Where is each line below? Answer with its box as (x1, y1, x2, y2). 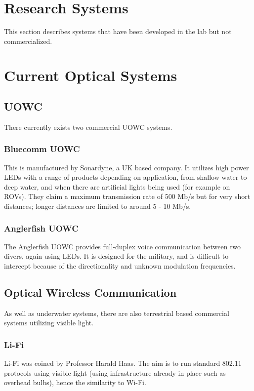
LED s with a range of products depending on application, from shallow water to (4, 172, 247, 182)
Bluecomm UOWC (4, 143, 80, 155)
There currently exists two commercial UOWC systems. (4, 121, 172, 132)
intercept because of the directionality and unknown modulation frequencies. (4, 261, 236, 271)
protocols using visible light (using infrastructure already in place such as (4, 367, 226, 378)
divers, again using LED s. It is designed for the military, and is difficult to (4, 251, 229, 261)
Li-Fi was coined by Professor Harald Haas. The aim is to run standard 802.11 (4, 358, 242, 368)
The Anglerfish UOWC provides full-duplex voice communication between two (4, 241, 241, 251)
